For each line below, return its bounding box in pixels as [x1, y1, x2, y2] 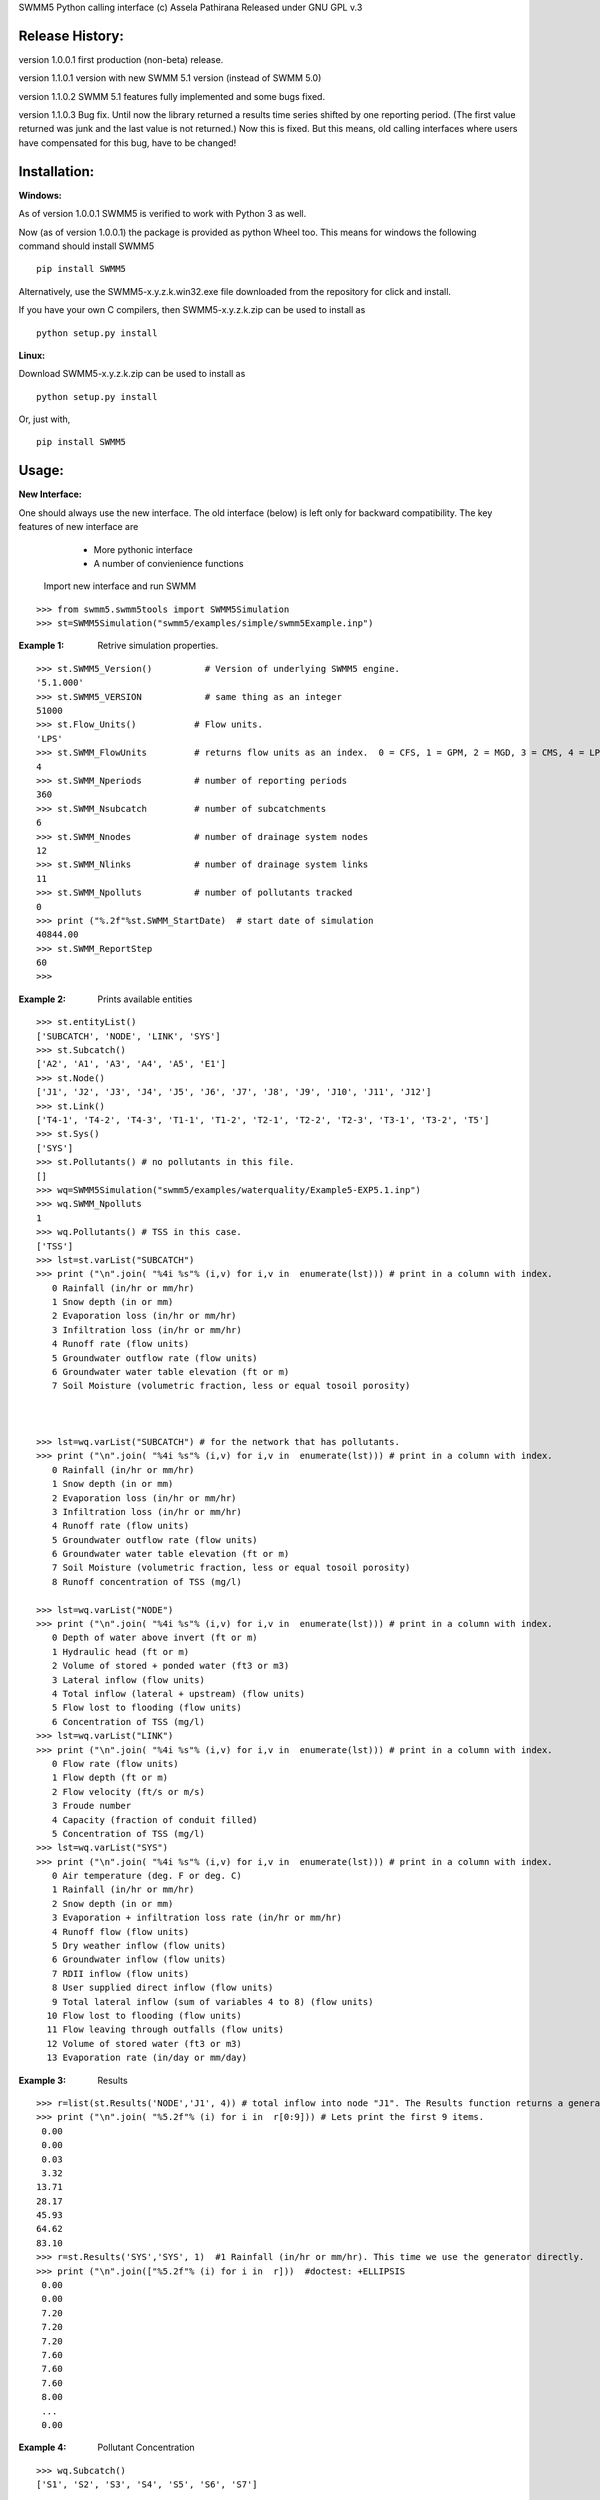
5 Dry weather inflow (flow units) [51, 1940, 227, 1952]
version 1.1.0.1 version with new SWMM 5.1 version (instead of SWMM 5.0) [18, 72, 322, 84]
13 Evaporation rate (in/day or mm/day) [46, 2052, 248, 2064]
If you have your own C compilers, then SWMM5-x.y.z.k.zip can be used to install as [18, 304, 366, 316]
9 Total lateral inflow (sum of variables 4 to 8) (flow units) [51, 1996, 374, 2007]
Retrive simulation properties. [97, 640, 219, 652]
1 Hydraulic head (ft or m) [51, 1646, 190, 1657]
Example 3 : [18, 2074, 67, 2086]
